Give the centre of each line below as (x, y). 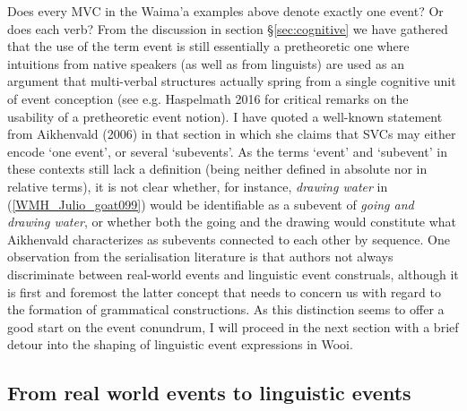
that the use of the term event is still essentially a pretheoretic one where (208, 46)
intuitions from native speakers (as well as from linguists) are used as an (206, 63)
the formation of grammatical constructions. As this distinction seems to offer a (226, 309)
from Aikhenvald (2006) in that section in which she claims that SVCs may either (232, 134)
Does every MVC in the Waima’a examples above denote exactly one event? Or (225, 11)
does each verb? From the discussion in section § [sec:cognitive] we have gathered (228, 28)
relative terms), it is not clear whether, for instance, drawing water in (198, 186)
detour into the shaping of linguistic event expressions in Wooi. (180, 344)
